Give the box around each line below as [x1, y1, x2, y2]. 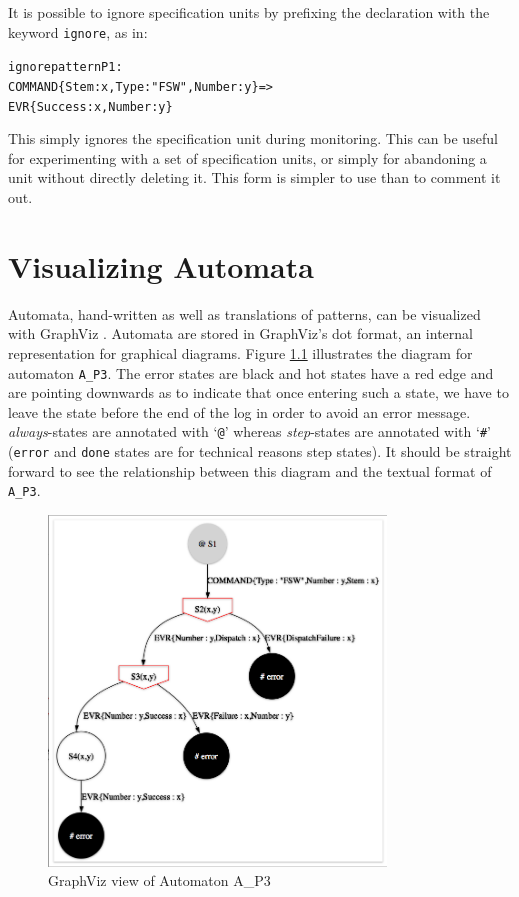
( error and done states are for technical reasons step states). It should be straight [8, 441, 512, 461]
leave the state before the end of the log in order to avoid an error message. [8, 401, 471, 422]
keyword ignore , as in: [8, 21, 148, 42]
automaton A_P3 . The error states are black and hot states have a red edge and [8, 362, 494, 383]
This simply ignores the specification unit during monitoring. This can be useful [8, 128, 498, 149]
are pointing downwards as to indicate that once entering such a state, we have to [8, 382, 509, 403]
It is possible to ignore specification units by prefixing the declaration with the [8, 2, 490, 22]
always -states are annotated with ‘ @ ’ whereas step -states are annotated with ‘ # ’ [8, 421, 491, 442]
